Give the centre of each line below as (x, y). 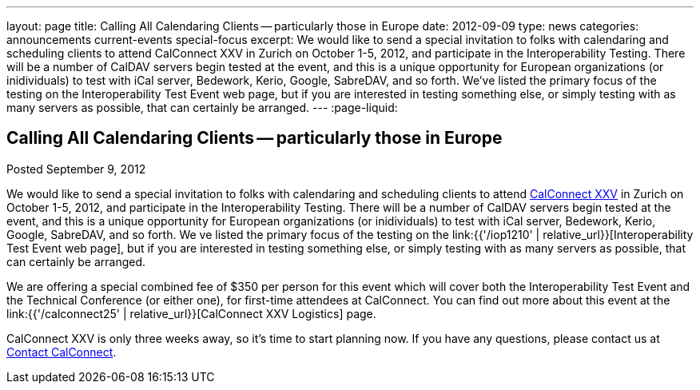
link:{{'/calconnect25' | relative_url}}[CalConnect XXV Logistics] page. (191, 313)
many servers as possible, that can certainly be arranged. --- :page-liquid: (202, 107)
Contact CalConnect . (62, 352)
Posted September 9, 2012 (76, 169)
